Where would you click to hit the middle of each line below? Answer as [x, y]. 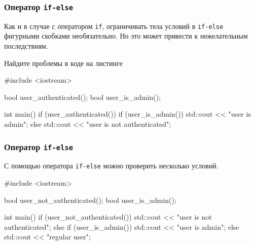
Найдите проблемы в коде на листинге [63, 63]
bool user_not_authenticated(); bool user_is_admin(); [90, 200]
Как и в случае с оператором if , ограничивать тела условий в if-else [114, 26]
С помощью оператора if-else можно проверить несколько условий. [111, 166]
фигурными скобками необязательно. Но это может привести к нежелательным [126, 36]
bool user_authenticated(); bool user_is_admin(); [83, 97]
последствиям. [26, 46]
